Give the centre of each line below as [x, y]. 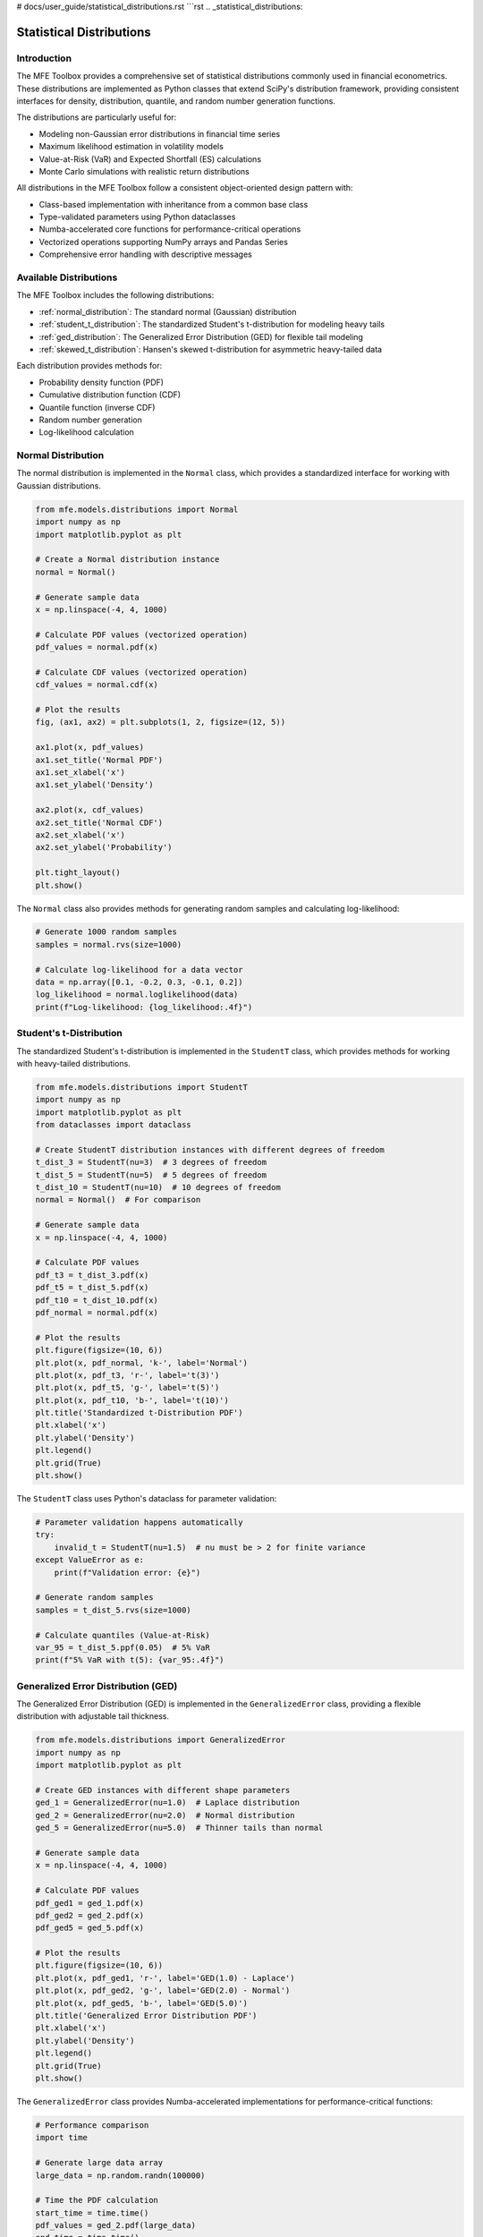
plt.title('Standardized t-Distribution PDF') [139, 1413]
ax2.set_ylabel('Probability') [104, 847]
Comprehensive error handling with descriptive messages [145, 254]
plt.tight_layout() [78, 873]
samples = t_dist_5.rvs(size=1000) [113, 1610]
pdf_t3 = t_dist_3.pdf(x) [92, 1275]
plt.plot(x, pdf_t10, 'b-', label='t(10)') [132, 1400]
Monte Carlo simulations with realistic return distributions [144, 171]
